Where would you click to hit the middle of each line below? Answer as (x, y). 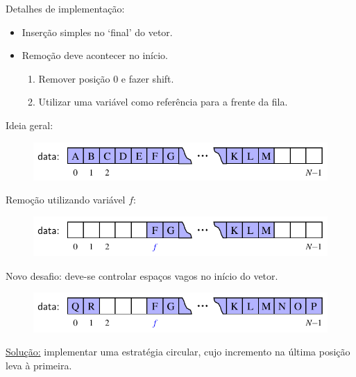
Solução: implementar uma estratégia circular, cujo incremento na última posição (178, 352)
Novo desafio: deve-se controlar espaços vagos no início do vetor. (142, 275)
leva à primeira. (39, 365)
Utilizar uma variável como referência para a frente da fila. (163, 102)
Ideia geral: (29, 125)
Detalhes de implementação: (65, 8)
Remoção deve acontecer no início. (95, 55)
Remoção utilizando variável (66, 200)
